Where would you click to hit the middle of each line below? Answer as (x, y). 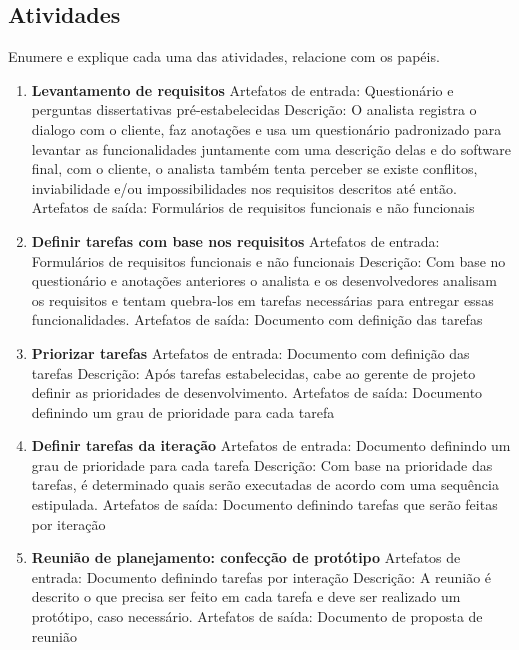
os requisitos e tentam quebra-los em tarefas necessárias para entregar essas (262, 299)
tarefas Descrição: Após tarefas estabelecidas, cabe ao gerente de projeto (253, 372)
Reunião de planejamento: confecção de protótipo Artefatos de (246, 557)
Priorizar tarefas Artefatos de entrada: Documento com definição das (250, 352)
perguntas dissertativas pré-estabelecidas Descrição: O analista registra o (254, 109)
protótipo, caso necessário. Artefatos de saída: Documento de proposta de (257, 616)
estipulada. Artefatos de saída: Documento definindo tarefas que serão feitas (264, 504)
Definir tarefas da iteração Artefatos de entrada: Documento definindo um (271, 445)
